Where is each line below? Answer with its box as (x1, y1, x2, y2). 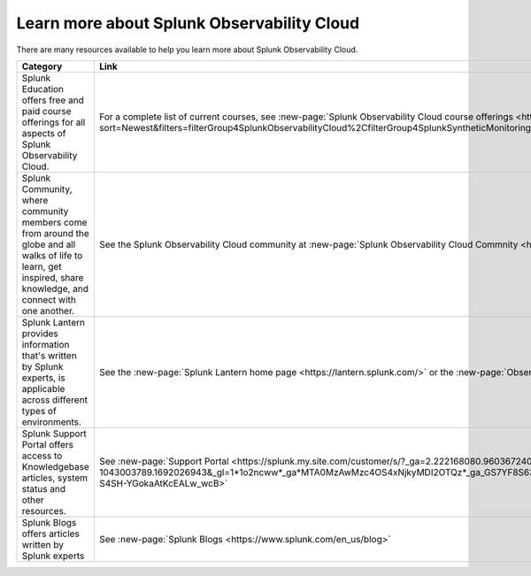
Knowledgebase (21, 460, 90, 472)
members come (21, 216, 88, 228)
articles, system (21, 472, 88, 484)
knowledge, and (21, 282, 88, 295)
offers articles (21, 527, 80, 540)
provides (21, 327, 59, 340)
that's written (21, 349, 77, 362)
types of (21, 404, 57, 417)
